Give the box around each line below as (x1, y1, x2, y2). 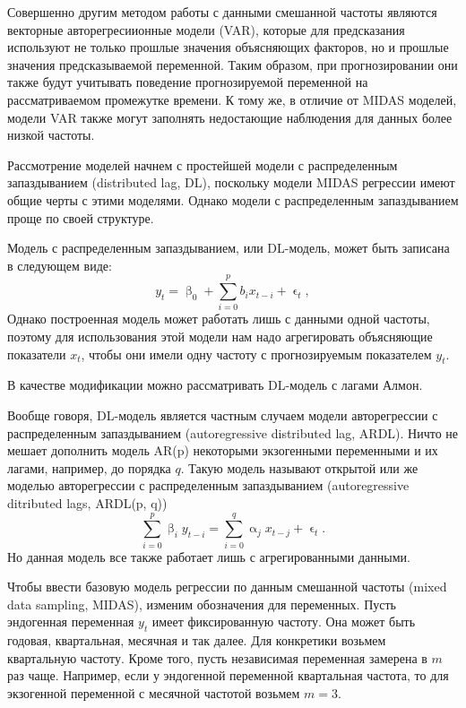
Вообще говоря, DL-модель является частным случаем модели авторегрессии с (7, 406, 438, 425)
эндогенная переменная (7, 612, 134, 631)
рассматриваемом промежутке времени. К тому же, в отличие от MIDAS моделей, (7, 90, 457, 108)
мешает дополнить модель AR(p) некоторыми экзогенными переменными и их (7, 441, 438, 460)
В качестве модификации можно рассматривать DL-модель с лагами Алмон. (7, 376, 423, 394)
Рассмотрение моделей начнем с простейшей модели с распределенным (7, 155, 398, 174)
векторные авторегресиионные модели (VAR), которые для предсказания (7, 20, 405, 39)
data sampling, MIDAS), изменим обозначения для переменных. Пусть (7, 594, 396, 613)
